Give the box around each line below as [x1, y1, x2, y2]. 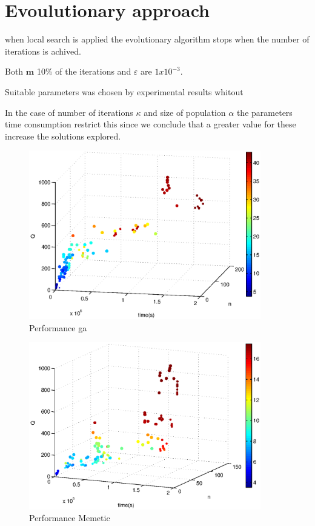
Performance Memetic [29, 511, 110, 524]
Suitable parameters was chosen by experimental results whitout [5, 85, 244, 98]
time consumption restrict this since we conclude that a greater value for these [5, 118, 296, 130]
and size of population [144, 106, 226, 118]
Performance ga [29, 321, 87, 334]
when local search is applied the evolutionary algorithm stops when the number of [5, 33, 310, 46]
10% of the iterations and [36, 65, 131, 78]
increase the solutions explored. [5, 129, 121, 142]
